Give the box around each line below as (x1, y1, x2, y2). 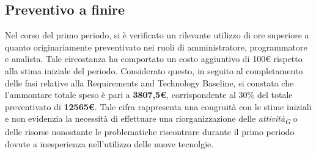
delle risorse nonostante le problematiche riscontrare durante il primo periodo (5, 125, 295, 138)
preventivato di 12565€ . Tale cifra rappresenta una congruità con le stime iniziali (5, 100, 312, 113)
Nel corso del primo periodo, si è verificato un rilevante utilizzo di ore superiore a (5, 29, 309, 41)
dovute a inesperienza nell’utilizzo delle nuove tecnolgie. (5, 138, 214, 150)
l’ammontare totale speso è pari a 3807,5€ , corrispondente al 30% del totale (5, 88, 293, 101)
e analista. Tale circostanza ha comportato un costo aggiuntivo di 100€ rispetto (5, 52, 303, 65)
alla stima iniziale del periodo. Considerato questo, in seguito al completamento (5, 64, 303, 77)
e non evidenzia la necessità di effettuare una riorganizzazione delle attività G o (5, 112, 298, 127)
